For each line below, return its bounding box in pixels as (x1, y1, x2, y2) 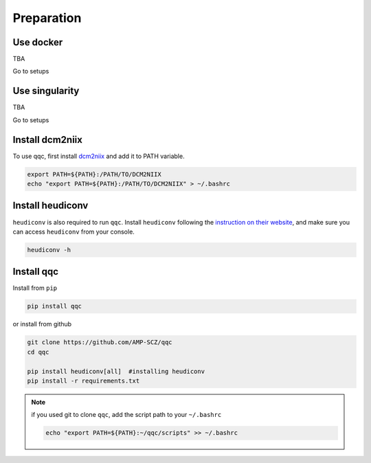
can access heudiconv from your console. (12, 227, 135, 236)
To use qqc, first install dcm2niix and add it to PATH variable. (12, 152, 185, 160)
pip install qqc (27, 302, 82, 310)
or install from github (12, 320, 72, 328)
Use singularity (12, 85, 80, 97)
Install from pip (12, 284, 58, 292)
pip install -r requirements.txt (27, 376, 140, 385)
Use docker (12, 36, 63, 48)
